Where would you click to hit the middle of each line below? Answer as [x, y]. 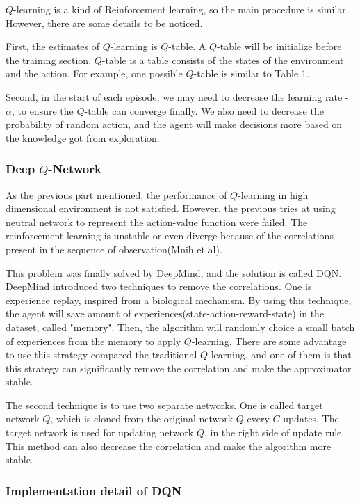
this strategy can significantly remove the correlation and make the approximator [179, 368]
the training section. [49, 59]
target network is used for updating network [100, 432]
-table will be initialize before [279, 46]
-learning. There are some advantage [269, 341]
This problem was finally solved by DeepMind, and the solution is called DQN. [174, 272]
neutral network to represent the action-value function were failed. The [157, 222]
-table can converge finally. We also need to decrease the [204, 110]
